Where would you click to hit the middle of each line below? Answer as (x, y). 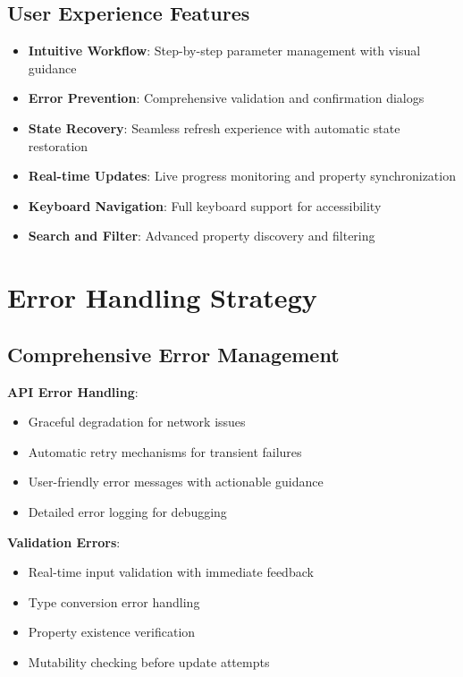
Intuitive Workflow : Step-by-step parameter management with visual (224, 51)
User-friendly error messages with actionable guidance (176, 482)
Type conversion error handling (114, 601)
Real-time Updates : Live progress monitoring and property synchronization (242, 176)
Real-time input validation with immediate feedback (171, 572)
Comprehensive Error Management (173, 354)
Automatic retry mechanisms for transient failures (165, 451)
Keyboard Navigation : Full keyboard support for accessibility (205, 205)
